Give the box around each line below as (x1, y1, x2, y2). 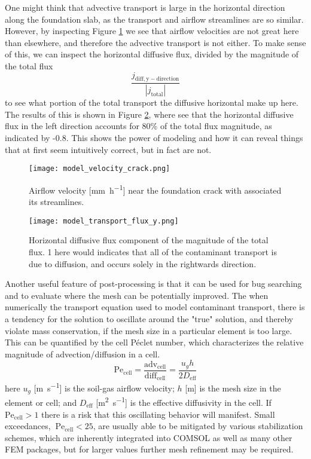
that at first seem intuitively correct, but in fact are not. (5, 143, 212, 155)
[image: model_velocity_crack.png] (29, 164, 170, 173)
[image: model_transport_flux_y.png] (29, 216, 179, 225)
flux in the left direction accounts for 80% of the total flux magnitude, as (5, 120, 272, 132)
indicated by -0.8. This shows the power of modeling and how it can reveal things (5, 131, 303, 144)
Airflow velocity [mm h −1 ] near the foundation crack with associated (29, 182, 282, 196)
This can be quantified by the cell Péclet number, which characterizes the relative (5, 336, 304, 348)
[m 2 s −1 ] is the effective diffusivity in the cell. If (96, 394, 272, 408)
